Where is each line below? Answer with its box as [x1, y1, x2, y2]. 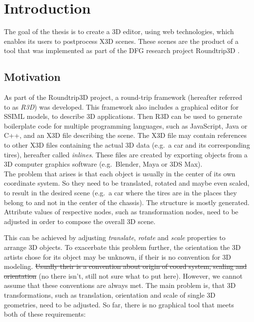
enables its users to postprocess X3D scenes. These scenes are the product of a [4, 36, 239, 46]
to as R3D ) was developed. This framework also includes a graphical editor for [4, 101, 239, 112]
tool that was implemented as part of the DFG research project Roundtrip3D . [4, 45, 240, 56]
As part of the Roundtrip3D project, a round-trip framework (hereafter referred [4, 92, 242, 102]
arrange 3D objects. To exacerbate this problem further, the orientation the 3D [4, 242, 241, 252]
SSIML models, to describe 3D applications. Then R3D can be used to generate [4, 111, 242, 121]
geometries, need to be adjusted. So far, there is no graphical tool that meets [4, 299, 234, 309]
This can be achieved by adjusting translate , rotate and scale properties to [4, 232, 226, 243]
